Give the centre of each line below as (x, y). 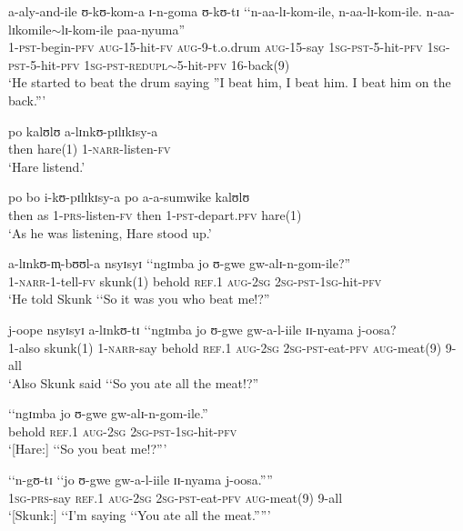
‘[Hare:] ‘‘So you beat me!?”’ (88, 449)
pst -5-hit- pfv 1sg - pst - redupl (88, 64)
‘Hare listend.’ (47, 166)
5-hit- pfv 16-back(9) (233, 64)
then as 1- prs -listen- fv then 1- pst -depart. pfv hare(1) (155, 214)
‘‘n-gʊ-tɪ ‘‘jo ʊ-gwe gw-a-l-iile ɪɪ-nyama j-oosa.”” (141, 480)
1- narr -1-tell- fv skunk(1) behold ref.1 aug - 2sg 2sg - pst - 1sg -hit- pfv (195, 281)
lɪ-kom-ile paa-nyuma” (123, 29)
